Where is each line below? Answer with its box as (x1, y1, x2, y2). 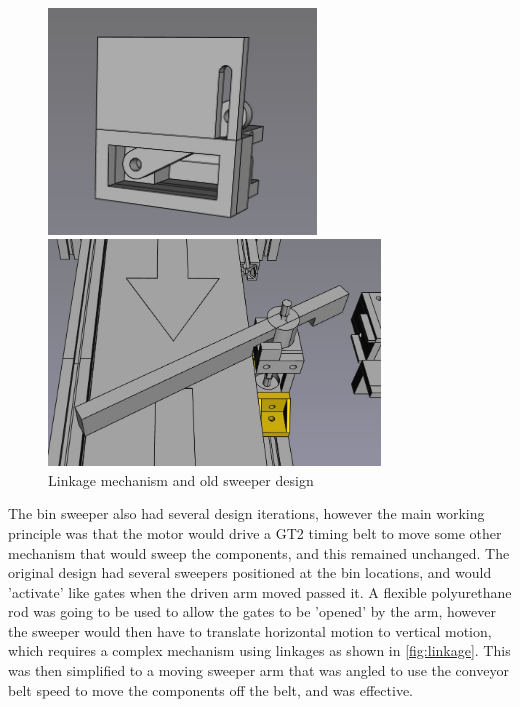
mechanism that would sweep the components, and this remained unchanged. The (8, 542, 510, 563)
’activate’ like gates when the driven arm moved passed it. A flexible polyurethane (8, 581, 512, 602)
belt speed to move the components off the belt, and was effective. (8, 679, 413, 700)
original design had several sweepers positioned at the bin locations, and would (8, 562, 492, 583)
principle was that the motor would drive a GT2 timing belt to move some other (8, 522, 502, 543)
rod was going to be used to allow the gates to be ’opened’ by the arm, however (8, 601, 496, 622)
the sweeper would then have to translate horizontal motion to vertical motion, (8, 620, 492, 641)
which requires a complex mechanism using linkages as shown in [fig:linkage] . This (8, 640, 511, 661)
